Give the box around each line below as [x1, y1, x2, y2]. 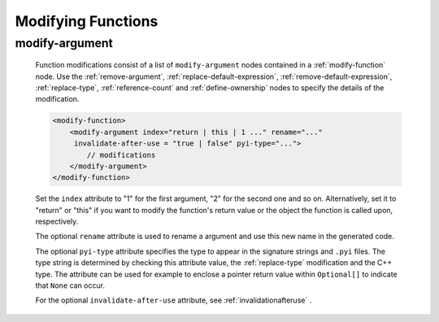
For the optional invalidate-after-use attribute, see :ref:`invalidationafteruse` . [35, 295, 312, 305]
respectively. [35, 216, 79, 227]
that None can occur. [35, 281, 106, 290]
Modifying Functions [15, 12, 159, 30]
